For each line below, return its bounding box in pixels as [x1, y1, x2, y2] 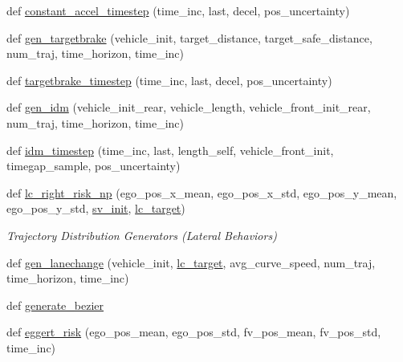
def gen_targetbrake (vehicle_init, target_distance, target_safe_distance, [6, 29, 372, 46]
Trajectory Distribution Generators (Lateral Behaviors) [6, 226, 277, 243]
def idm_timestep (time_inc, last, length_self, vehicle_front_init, [6, 141, 334, 158]
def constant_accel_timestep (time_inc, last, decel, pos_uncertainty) [6, 2, 350, 18]
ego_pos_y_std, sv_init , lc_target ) [6, 200, 185, 217]
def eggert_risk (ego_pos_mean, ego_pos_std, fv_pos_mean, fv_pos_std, [6, 323, 381, 340]
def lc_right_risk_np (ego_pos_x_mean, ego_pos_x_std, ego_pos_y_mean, [6, 184, 397, 201]
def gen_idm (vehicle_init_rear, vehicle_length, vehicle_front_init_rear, [6, 99, 371, 116]
